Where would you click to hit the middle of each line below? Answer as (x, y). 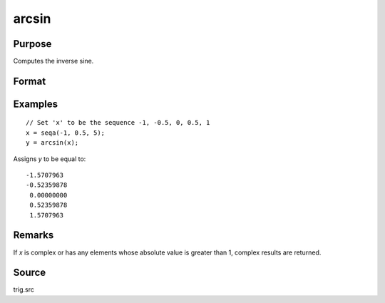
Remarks (34, 235)
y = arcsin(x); (52, 143)
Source (30, 273)
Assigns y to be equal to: (50, 159)
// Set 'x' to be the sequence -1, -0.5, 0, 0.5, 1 (118, 123)
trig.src (24, 289)
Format (30, 81)
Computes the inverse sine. (53, 61)
